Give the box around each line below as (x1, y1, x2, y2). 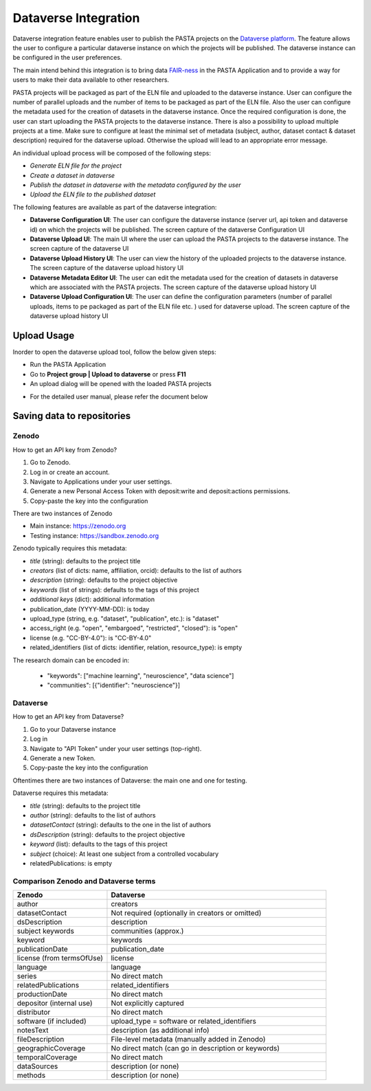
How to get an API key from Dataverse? (12, 712, 124, 721)
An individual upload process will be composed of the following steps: (12, 148, 211, 157)
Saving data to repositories (12, 410, 131, 422)
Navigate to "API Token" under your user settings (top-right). (30, 744, 202, 752)
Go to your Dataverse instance (30, 725, 116, 733)
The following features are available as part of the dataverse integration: (12, 203, 217, 211)
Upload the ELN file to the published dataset (30, 190, 156, 199)
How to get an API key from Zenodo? (12, 445, 117, 453)
